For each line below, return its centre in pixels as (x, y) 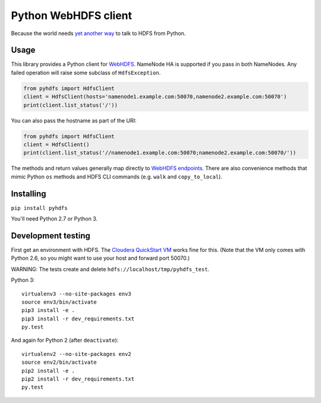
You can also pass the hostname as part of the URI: (74, 120)
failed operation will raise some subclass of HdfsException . (86, 73)
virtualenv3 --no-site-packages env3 (77, 294)
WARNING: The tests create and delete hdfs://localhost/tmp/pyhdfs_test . (110, 269)
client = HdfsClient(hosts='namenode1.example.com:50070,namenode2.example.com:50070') (155, 97)
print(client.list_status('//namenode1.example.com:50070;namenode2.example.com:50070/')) (160, 153)
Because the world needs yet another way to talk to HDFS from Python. (98, 33)
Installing (29, 193)
